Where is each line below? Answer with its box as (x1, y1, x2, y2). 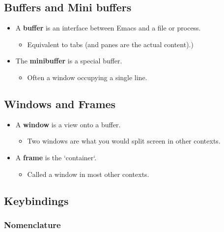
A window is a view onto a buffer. (15, 119, 121, 129)
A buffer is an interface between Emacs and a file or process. (15, 23, 201, 33)
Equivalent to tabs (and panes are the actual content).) (27, 39, 194, 49)
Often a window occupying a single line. (27, 72, 147, 82)
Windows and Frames (4, 96, 116, 111)
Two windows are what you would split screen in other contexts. (27, 136, 221, 146)
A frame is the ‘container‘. (15, 152, 97, 162)
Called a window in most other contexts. (27, 169, 149, 179)
